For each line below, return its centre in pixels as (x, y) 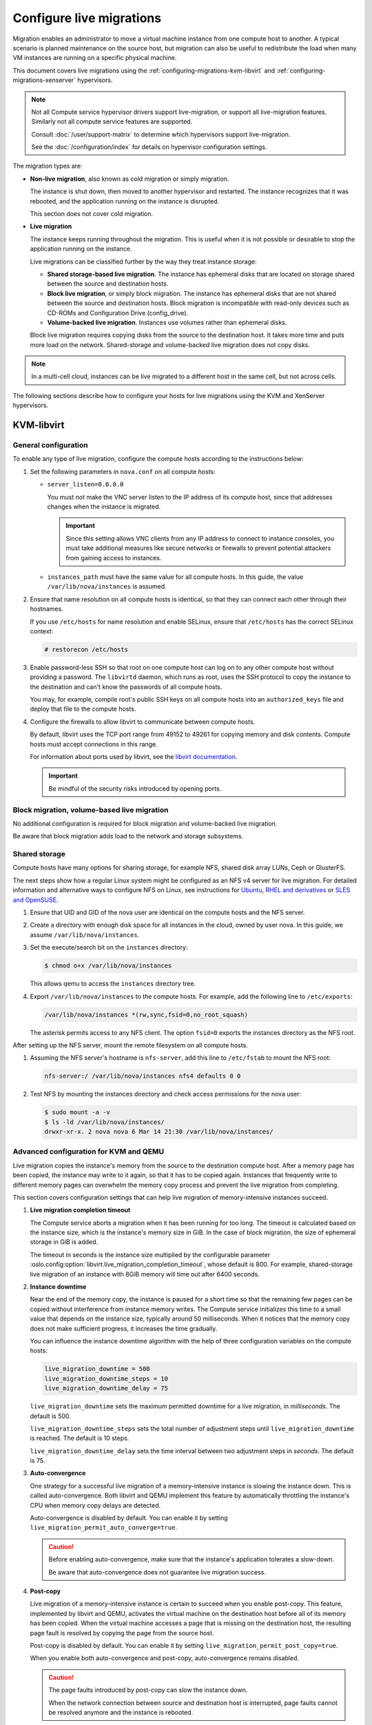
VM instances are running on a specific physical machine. (95, 58)
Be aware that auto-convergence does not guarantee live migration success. (157, 1572)
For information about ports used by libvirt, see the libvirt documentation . (134, 756)
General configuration (51, 445)
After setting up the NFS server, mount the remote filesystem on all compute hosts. (130, 1045)
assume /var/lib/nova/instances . (85, 934)
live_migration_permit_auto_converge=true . (104, 1528)
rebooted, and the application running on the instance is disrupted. (125, 201)
